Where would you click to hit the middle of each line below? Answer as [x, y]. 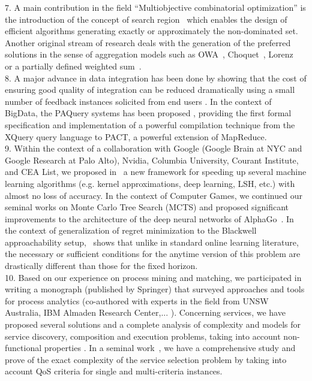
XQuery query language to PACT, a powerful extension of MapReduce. [136, 136]
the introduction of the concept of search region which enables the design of [146, 19]
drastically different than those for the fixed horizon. [101, 266]
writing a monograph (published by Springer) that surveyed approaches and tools [155, 289]
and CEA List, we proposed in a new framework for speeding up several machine [156, 172]
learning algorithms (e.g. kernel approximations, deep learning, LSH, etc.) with [150, 183]
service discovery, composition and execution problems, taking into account [143, 336]
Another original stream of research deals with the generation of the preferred [148, 42]
